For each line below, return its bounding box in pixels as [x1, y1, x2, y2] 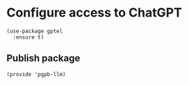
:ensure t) [13, 33, 44, 41]
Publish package [6, 53, 81, 64]
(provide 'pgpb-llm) [6, 70, 67, 77]
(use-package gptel [6, 28, 63, 35]
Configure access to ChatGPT [6, 5, 182, 21]
